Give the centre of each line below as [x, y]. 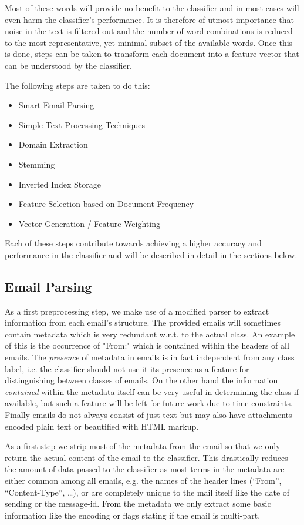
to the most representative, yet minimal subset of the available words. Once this [149, 42]
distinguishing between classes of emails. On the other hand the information [141, 380]
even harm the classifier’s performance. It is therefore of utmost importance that [149, 19]
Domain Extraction [53, 144]
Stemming [37, 164]
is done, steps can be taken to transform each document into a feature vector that [152, 54]
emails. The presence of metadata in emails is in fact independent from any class [150, 357]
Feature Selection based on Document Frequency [106, 204]
